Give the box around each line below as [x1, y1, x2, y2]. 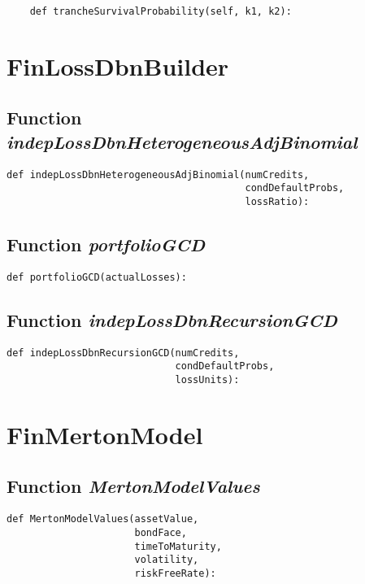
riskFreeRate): [134, 567, 216, 579]
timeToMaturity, [134, 540, 222, 552]
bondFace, [134, 526, 187, 538]
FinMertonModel [7, 417, 203, 451]
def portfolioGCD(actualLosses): [7, 271, 187, 283]
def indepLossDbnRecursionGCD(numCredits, [7, 346, 240, 359]
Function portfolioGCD [7, 231, 206, 256]
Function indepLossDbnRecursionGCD [7, 307, 337, 332]
